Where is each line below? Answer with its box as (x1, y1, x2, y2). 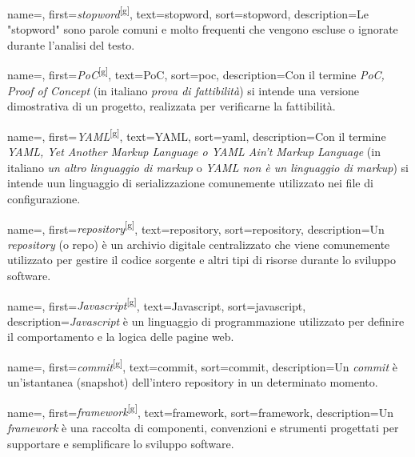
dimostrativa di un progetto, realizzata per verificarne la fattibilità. (7, 98, 336, 114)
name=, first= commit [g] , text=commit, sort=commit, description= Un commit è (7, 355, 397, 375)
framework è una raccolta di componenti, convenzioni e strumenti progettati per (7, 419, 399, 436)
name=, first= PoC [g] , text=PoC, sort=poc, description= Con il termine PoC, (7, 64, 385, 83)
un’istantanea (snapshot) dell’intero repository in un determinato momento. (7, 374, 378, 391)
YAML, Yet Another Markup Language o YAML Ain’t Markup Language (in (7, 143, 381, 160)
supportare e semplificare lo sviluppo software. (7, 435, 234, 451)
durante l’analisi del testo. (7, 36, 135, 53)
